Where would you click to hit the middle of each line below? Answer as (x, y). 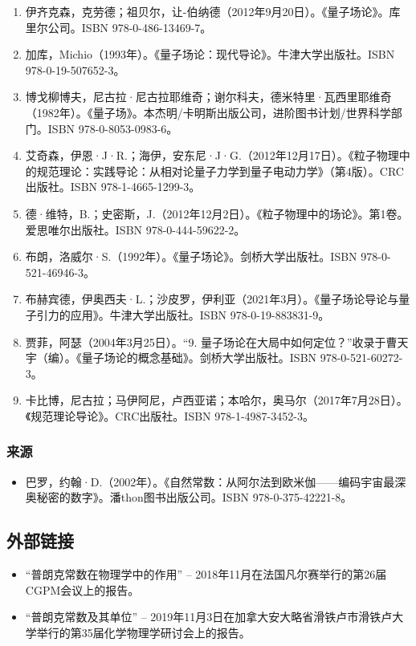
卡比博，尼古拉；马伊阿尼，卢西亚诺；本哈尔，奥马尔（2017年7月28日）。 (216, 400)
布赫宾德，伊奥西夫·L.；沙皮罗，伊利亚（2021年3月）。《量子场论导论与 (212, 299)
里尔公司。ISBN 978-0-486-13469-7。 (118, 27)
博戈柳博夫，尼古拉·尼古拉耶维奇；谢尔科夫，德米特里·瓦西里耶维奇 (208, 97)
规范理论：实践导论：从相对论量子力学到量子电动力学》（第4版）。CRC (220, 171)
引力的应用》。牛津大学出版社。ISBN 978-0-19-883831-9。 (183, 314)
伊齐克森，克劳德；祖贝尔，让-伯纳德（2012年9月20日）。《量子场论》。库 (213, 11)
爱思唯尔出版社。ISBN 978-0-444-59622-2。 (135, 229)
